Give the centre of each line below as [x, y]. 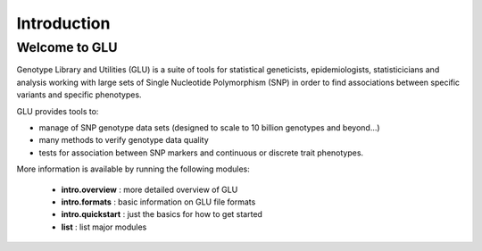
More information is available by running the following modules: [133, 169]
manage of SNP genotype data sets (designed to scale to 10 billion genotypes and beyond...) [209, 127]
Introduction [63, 23]
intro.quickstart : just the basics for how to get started [162, 214]
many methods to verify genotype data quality [124, 140]
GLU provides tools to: [58, 111]
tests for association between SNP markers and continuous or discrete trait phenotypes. [201, 153]
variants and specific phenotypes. [79, 95]
